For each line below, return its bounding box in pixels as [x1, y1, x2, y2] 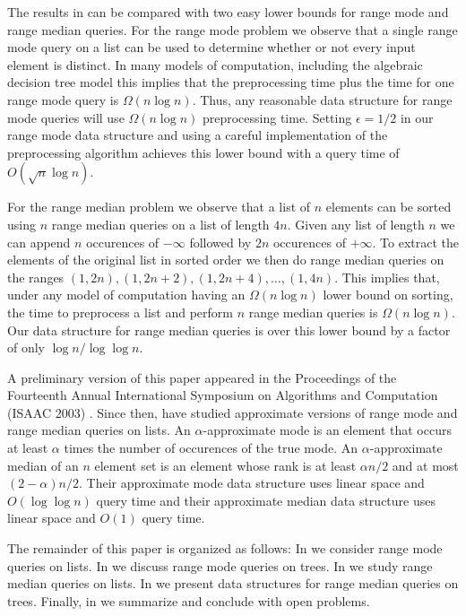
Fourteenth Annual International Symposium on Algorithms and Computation [7, 386, 438, 404]
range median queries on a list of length [51, 214, 270, 233]
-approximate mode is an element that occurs [203, 421, 452, 439]
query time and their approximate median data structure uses [96, 490, 436, 509]
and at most [392, 455, 459, 474]
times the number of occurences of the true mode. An [64, 438, 358, 457]
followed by [189, 232, 252, 251]
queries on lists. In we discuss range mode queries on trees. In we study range [7, 556, 433, 575]
